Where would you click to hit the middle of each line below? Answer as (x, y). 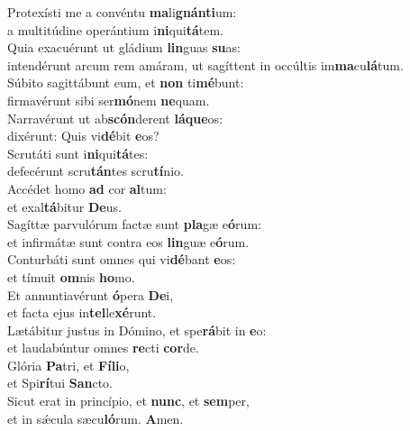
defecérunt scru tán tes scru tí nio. (96, 171)
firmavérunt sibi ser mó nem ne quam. (109, 100)
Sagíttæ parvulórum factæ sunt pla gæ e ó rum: (134, 224)
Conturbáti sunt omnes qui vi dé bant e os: (122, 259)
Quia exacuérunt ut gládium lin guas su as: (124, 47)
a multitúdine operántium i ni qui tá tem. (115, 29)
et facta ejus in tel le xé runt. (82, 312)
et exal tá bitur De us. (64, 206)
